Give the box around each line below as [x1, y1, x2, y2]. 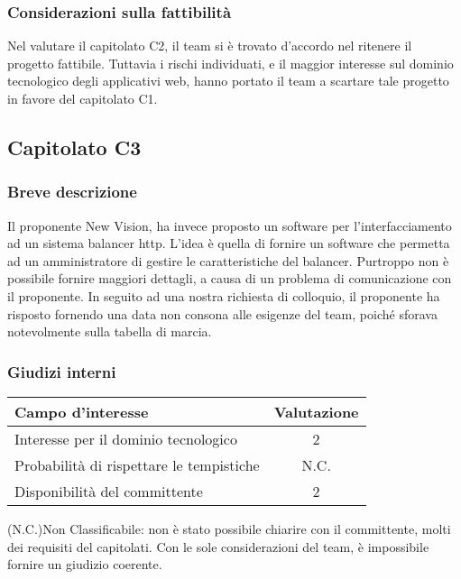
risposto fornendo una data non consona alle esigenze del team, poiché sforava [7, 304, 438, 323]
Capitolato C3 [7, 133, 142, 161]
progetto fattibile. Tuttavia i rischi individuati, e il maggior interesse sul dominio [7, 53, 454, 72]
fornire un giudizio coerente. [7, 555, 162, 574]
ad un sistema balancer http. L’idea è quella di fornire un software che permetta [7, 234, 450, 253]
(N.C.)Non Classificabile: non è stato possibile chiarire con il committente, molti [7, 519, 451, 538]
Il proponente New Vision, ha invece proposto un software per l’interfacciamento [7, 216, 452, 234]
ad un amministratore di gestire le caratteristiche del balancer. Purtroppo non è [7, 251, 449, 270]
